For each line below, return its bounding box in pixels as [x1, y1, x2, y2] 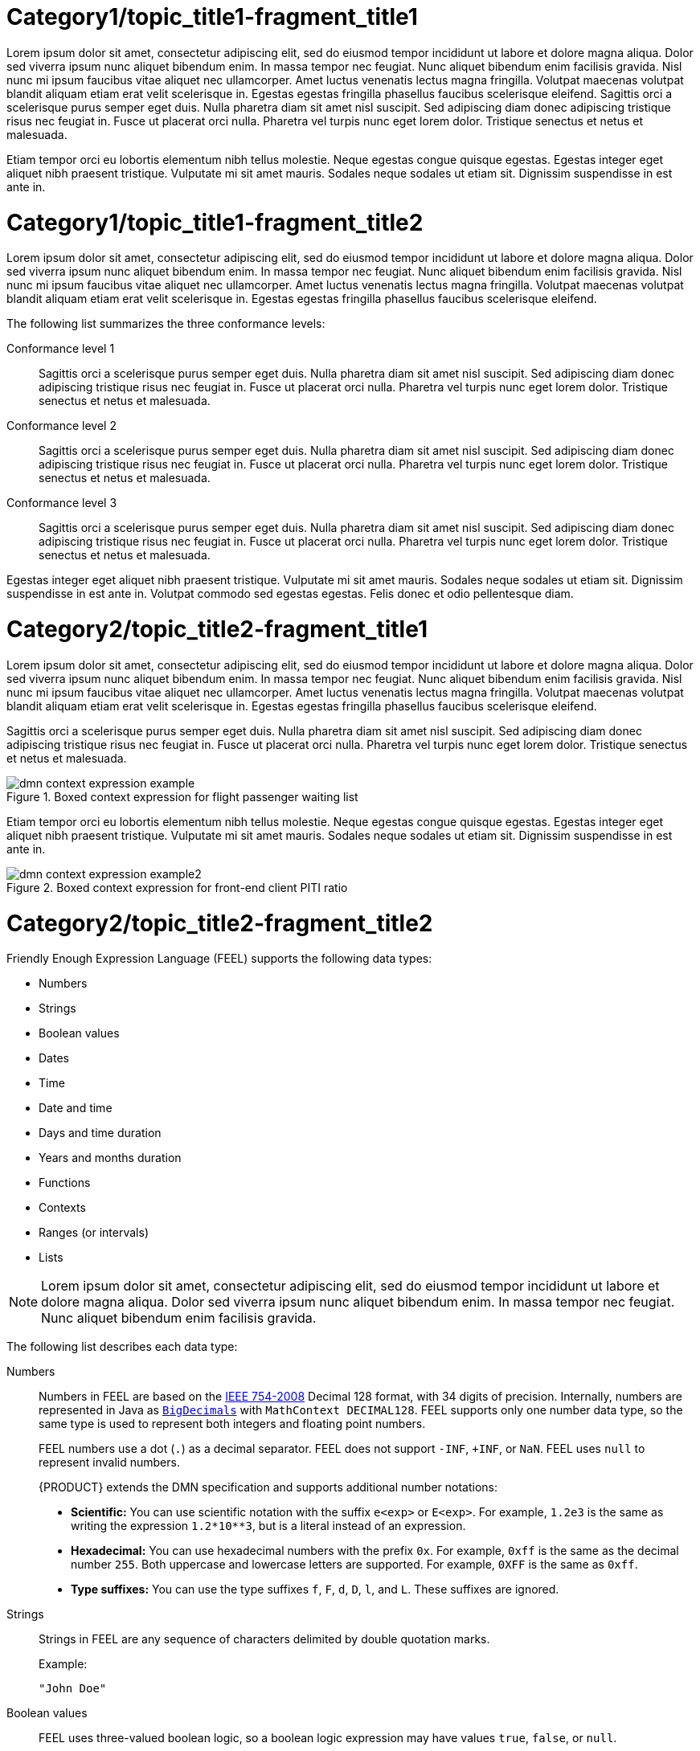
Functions [39, 1176, 91, 1190]
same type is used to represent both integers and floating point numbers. [39, 1417, 426, 1431]
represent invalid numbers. [39, 1455, 180, 1470]
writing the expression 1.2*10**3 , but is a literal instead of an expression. [71, 1519, 466, 1533]
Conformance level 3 [6, 496, 117, 510]
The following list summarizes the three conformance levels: [6, 317, 325, 331]
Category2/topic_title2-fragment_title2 [6, 909, 433, 937]
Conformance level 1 [6, 342, 115, 356]
